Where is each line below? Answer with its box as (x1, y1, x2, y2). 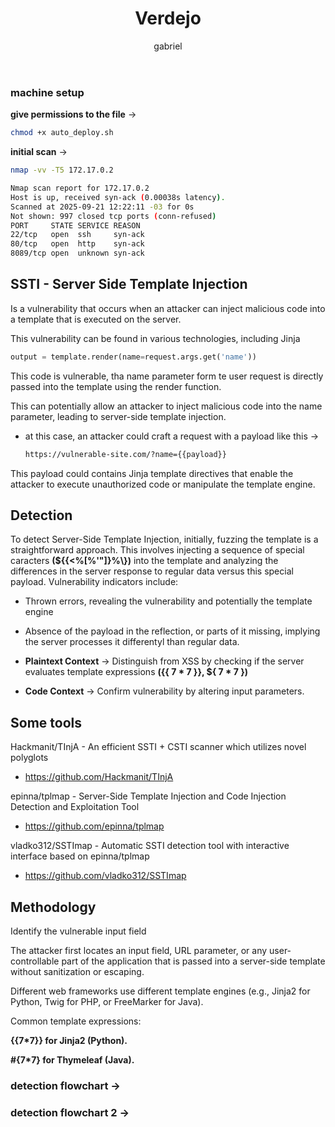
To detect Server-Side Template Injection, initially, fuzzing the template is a (10, 533, 319, 546)
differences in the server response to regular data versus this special (10, 565, 294, 577)
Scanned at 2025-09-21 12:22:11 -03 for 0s (10, 202, 195, 212)
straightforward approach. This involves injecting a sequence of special (10, 544, 305, 556)
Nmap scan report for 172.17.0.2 (10, 183, 150, 194)
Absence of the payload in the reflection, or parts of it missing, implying (24, 625, 321, 637)
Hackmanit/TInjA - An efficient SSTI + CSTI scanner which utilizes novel (10, 741, 307, 753)
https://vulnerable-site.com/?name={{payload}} (24, 449, 227, 459)
